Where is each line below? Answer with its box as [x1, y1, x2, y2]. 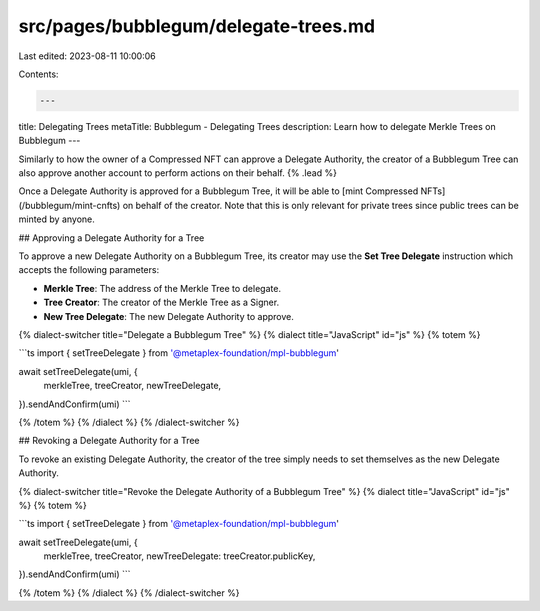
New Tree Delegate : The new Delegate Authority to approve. [43, 310, 294, 322]
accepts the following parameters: [18, 264, 160, 276]
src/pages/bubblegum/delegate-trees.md [18, 15, 375, 37]
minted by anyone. [18, 213, 95, 225]
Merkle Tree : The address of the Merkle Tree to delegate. [43, 282, 282, 294]
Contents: [18, 68, 59, 80]
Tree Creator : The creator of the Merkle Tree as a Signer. [43, 296, 280, 309]
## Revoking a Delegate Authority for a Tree [18, 435, 200, 447]
